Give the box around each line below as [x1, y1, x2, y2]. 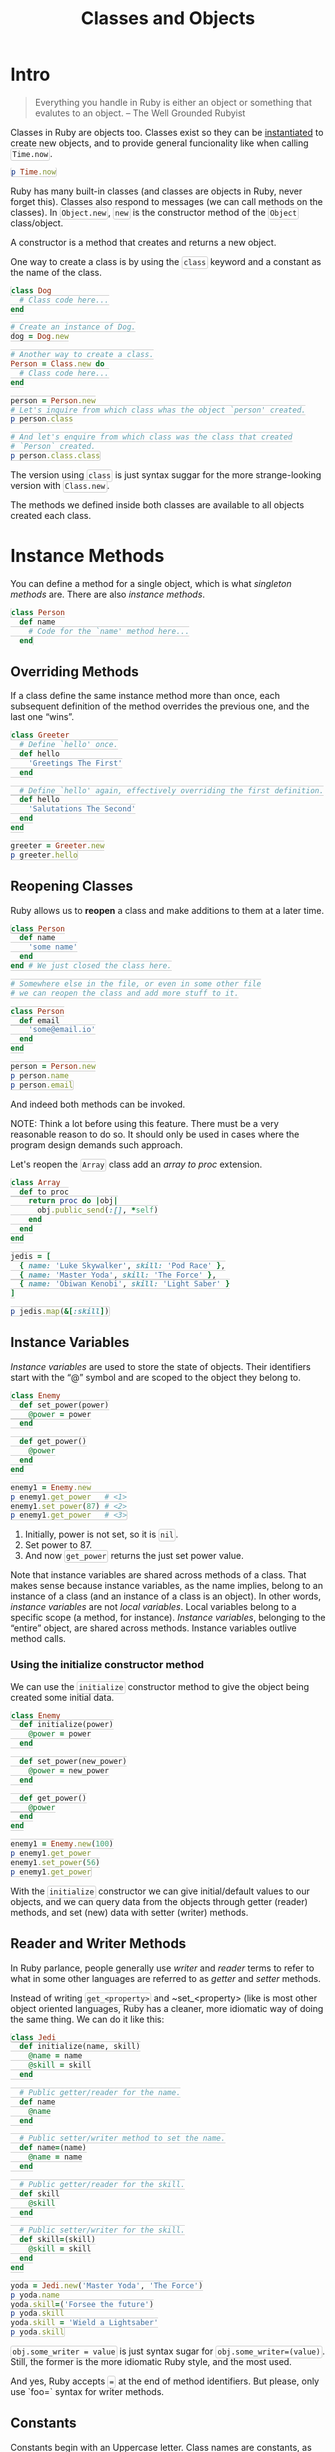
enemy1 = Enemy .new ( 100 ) [10, 1839, 114, 1849]
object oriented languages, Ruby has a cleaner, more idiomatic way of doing [10, 2002, 324, 2014]
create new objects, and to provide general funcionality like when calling [10, 137, 309, 149]
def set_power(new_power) [19, 1757, 128, 1767]
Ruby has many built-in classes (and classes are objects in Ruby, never [10, 185, 303, 197]
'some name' [28, 942, 78, 952]
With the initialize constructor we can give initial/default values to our [10, 1885, 310, 1897]
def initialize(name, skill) [19, 2042, 141, 2052]
